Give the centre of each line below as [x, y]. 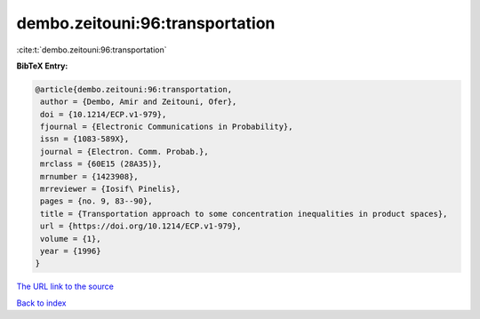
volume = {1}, [71, 239]
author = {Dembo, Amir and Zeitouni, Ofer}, [139, 102]
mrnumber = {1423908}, [90, 176]
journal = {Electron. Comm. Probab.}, [124, 152]
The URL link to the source [65, 287]
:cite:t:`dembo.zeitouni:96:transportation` [92, 50]
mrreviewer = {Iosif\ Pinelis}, [111, 189]
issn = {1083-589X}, [85, 139]
